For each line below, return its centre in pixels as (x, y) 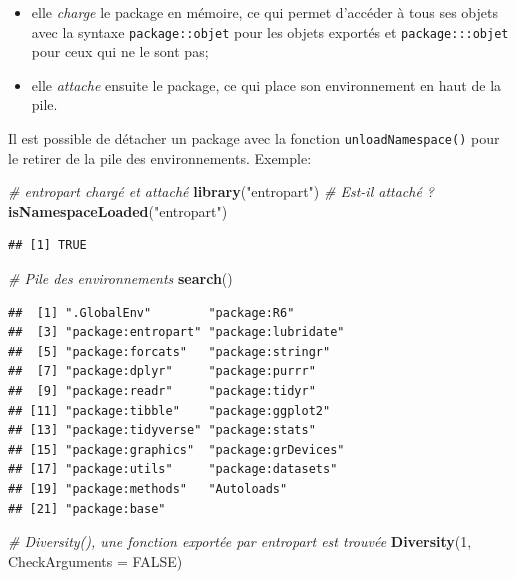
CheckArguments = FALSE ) (95, 560)
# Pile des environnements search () (120, 278)
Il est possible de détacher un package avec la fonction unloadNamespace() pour (254, 138)
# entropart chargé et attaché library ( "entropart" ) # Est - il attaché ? (221, 191)
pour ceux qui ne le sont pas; (120, 51)
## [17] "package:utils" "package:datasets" (173, 469)
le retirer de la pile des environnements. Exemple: (160, 157)
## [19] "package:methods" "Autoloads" (148, 489)
